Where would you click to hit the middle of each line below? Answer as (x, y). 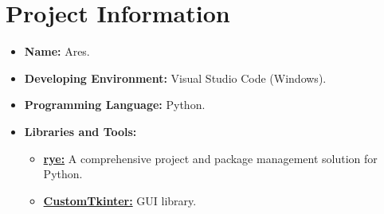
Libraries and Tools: (80, 131)
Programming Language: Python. (115, 105)
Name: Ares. (57, 51)
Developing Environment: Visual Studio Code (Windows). (175, 78)
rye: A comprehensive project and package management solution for (210, 158)
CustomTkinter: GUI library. (120, 200)
